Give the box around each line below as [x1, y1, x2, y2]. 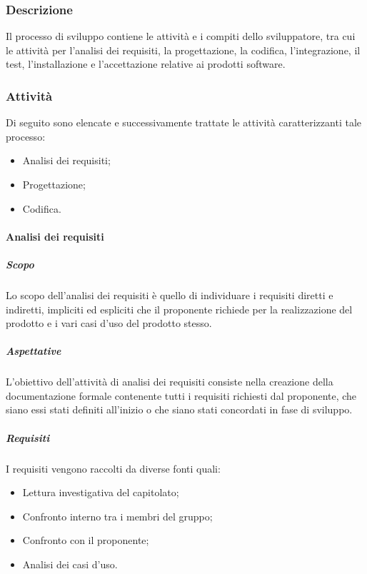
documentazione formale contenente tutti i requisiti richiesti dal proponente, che [6, 388, 357, 403]
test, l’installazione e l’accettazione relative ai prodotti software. [6, 56, 286, 71]
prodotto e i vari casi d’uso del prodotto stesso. [6, 316, 212, 331]
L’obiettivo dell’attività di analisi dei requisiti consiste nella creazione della [6, 374, 333, 389]
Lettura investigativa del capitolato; [22, 485, 179, 500]
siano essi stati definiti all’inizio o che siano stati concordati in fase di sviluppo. [6, 402, 353, 417]
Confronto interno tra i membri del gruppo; [22, 508, 213, 523]
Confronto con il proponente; [22, 533, 149, 548]
